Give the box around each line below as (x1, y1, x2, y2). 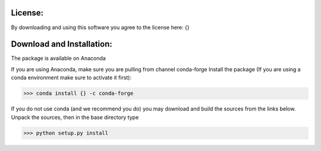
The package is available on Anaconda (11, 55, 106, 62)
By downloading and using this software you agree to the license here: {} (11, 24, 190, 31)
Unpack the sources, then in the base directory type (11, 114, 139, 121)
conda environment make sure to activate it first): (11, 74, 132, 81)
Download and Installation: (11, 39, 112, 49)
